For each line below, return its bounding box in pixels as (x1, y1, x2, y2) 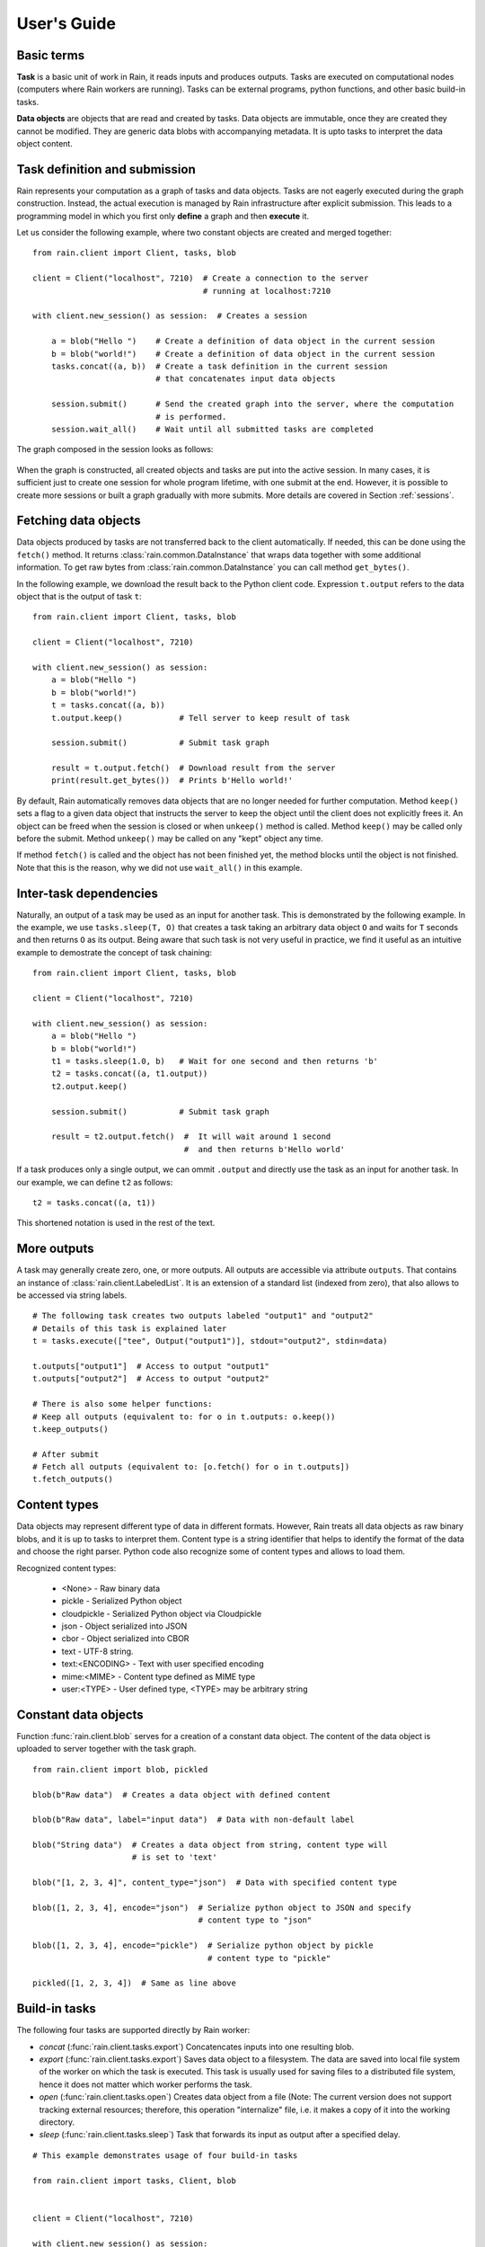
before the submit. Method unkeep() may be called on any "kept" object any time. (16, 833, 323, 844)
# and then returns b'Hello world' (183, 1144, 346, 1154)
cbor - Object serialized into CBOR (61, 1633, 190, 1644)
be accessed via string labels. (16, 1290, 128, 1301)
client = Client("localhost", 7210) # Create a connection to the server (32, 273, 369, 283)
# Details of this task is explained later (32, 1323, 227, 1334)
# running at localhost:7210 (202, 286, 331, 296)
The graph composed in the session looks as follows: (16, 444, 214, 455)
